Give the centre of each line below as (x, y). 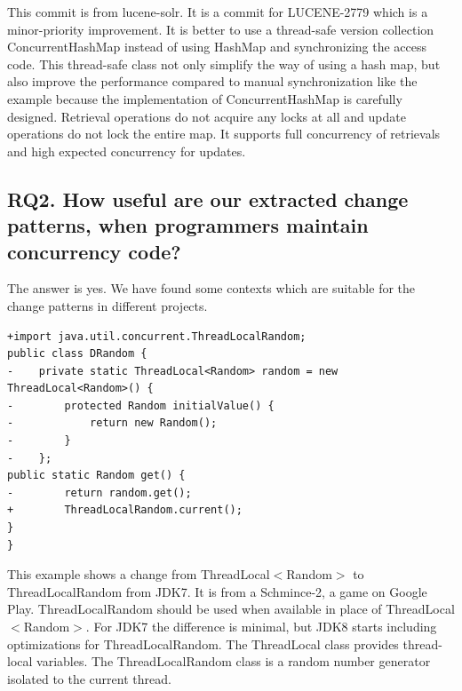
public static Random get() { (96, 476)
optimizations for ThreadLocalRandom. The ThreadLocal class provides (203, 643)
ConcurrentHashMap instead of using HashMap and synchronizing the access (217, 47)
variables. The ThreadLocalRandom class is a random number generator (234, 661)
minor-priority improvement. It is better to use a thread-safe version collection (221, 29)
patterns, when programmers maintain (188, 225)
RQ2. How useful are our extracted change (208, 199)
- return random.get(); (100, 492)
